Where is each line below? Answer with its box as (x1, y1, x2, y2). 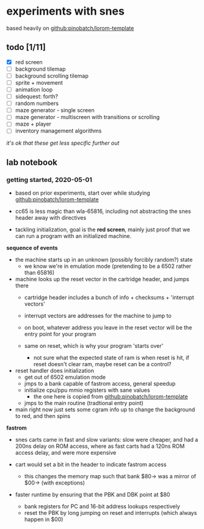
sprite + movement (15, 79, 63, 86)
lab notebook (6, 157, 58, 167)
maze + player (15, 120, 52, 128)
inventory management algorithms (15, 127, 102, 135)
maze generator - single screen (15, 107, 95, 114)
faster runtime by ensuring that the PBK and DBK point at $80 (15, 491, 170, 498)
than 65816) (24, 269, 55, 276)
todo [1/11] (6, 42, 46, 52)
